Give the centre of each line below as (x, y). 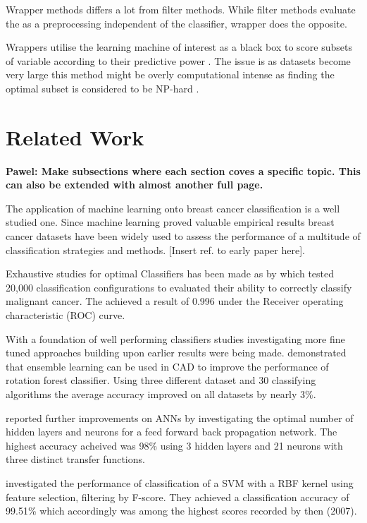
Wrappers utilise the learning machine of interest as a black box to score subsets (179, 47)
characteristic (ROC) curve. (66, 315)
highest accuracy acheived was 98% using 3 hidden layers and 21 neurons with (174, 445)
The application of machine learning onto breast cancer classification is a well (173, 208)
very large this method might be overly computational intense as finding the (170, 74)
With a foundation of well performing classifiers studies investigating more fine (175, 338)
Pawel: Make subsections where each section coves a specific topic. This (183, 170)
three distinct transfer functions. (75, 459)
